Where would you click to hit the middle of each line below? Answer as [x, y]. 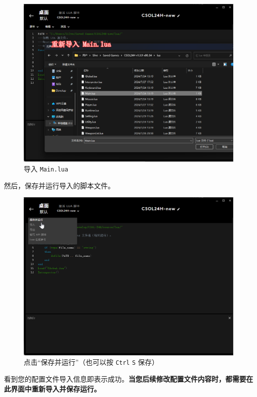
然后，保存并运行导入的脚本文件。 [59, 185]
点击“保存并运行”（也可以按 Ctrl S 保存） [91, 362]
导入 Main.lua [46, 169]
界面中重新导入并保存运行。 [56, 388]
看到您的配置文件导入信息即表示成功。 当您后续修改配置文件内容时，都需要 [125, 378]
